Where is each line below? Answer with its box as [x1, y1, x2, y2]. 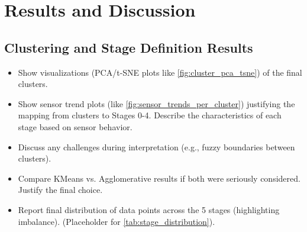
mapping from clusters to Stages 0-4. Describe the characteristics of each [18, 109, 282, 121]
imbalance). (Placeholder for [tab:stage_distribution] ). [18, 215, 215, 227]
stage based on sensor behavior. [18, 120, 133, 133]
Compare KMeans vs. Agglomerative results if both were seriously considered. [18, 172, 300, 184]
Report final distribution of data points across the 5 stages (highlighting [18, 203, 280, 215]
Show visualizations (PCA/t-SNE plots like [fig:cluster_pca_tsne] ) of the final [18, 66, 302, 78]
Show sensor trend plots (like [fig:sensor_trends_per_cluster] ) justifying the [18, 97, 295, 109]
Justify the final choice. [18, 183, 103, 196]
